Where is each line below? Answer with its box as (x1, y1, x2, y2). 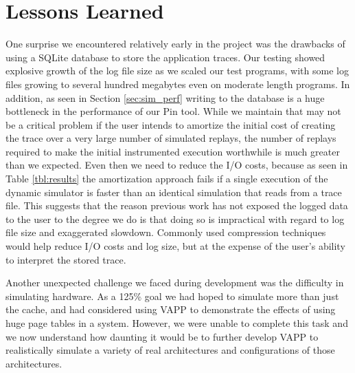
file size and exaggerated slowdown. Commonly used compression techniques (5, 225, 326, 239)
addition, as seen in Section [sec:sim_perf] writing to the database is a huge (5, 90, 325, 105)
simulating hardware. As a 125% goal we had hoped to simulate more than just (5, 288, 339, 303)
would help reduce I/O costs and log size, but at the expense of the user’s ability (5, 239, 345, 253)
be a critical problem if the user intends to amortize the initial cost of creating (5, 117, 336, 131)
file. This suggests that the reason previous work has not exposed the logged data (5, 198, 348, 213)
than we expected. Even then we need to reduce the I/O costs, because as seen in (5, 158, 348, 172)
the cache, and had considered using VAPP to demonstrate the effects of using (5, 302, 336, 317)
